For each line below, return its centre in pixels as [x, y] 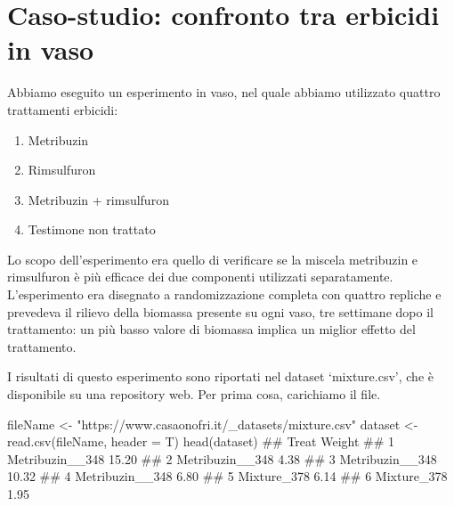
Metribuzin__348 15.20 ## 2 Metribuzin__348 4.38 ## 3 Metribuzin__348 [222, 458]
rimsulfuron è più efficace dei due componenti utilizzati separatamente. [200, 277]
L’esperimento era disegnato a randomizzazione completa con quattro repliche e [224, 294]
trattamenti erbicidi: [63, 109]
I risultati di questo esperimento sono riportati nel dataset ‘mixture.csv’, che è [220, 376]
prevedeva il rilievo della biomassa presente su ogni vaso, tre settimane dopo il [220, 311]
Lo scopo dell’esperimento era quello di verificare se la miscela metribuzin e [213, 259]
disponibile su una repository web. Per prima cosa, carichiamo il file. [194, 394]
